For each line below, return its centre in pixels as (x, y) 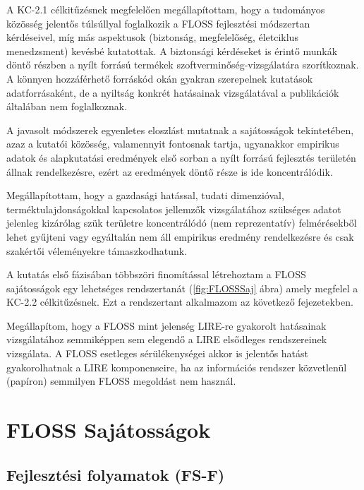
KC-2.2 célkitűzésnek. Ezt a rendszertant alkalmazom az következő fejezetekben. (180, 302)
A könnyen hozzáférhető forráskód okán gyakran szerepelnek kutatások (160, 78)
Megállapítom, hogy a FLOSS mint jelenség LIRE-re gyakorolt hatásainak (166, 325)
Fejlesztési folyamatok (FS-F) (116, 474)
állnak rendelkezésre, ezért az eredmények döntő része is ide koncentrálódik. (170, 171)
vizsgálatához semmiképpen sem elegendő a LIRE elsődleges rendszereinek (167, 339)
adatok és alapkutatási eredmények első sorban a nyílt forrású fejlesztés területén (181, 157)
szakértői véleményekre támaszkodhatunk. (97, 250)
